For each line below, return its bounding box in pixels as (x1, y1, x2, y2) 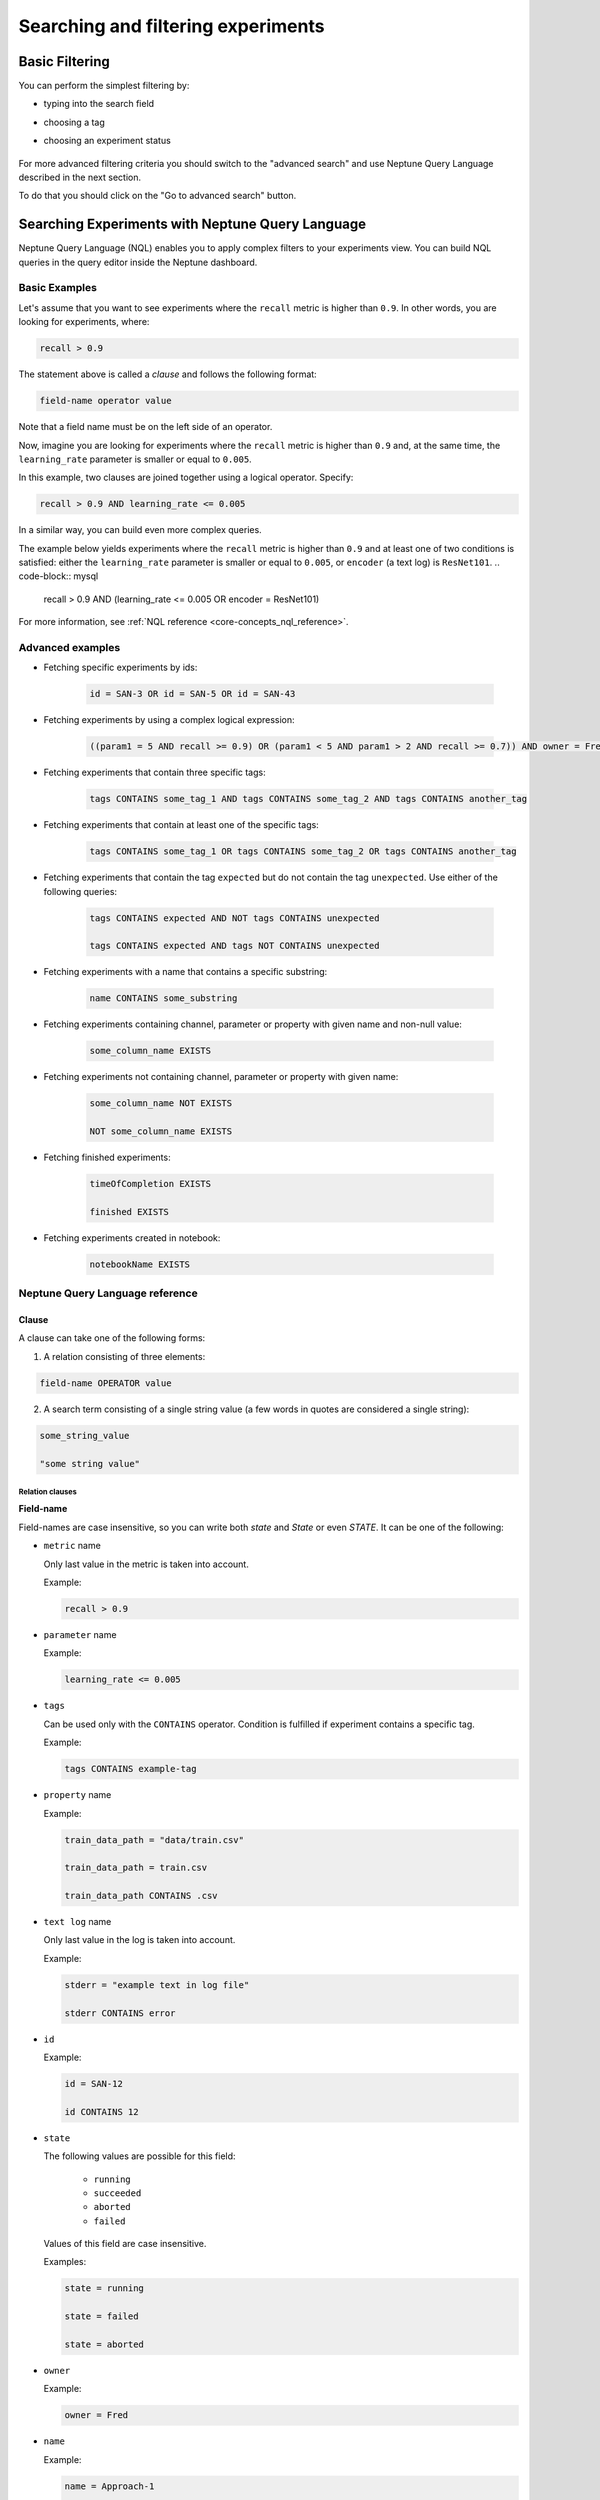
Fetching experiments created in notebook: (43, 1231, 221, 1244)
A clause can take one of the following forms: (18, 1332, 206, 1344)
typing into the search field (43, 98, 155, 110)
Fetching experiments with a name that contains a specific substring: (43, 966, 328, 978)
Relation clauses (18, 1486, 77, 1497)
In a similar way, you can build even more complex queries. (18, 524, 262, 536)
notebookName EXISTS (89, 1258, 190, 1270)
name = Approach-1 (64, 2480, 155, 2492)
